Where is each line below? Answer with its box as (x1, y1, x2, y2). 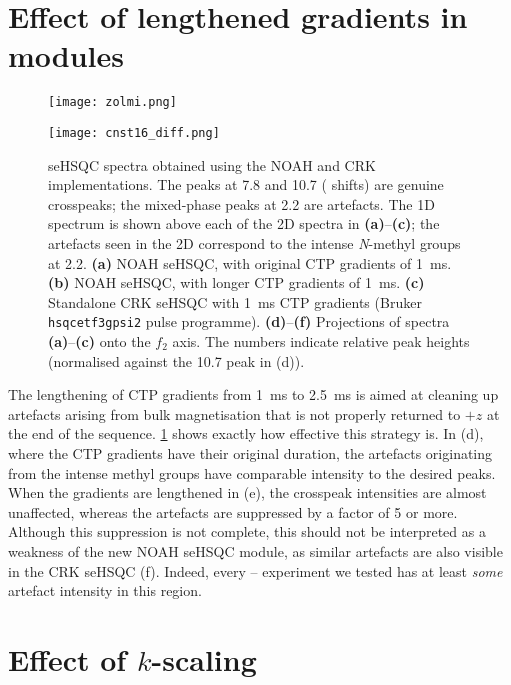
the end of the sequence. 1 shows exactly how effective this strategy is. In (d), (8, 423, 484, 444)
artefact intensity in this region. (8, 580, 202, 601)
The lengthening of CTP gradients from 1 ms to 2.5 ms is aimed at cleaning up (8, 384, 499, 405)
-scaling (151, 638, 257, 679)
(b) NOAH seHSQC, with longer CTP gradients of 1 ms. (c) (48, 272, 425, 293)
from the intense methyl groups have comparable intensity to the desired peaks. (8, 462, 496, 483)
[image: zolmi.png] (48, 95, 177, 110)
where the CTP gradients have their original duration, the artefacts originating (8, 443, 493, 463)
